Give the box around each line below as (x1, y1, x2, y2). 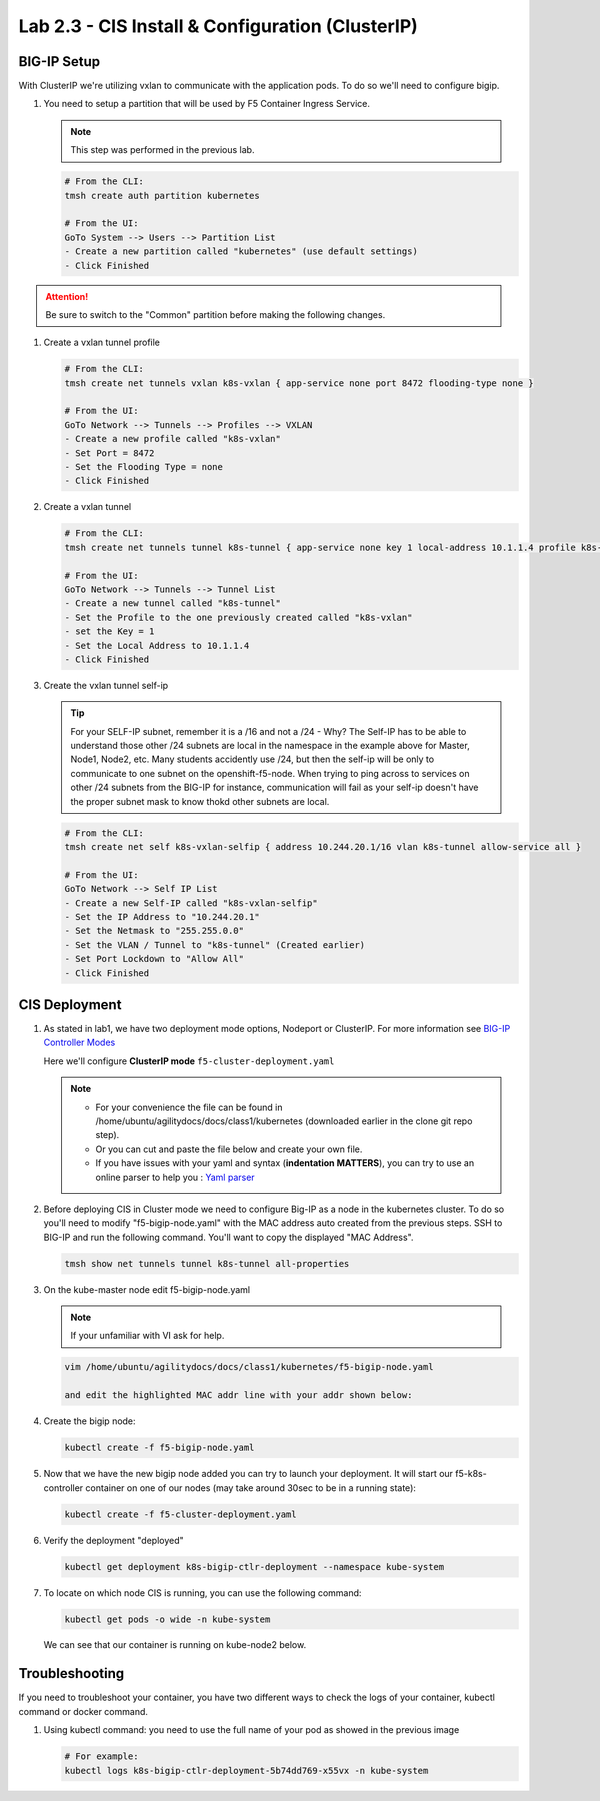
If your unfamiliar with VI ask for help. (70, 1330, 225, 1342)
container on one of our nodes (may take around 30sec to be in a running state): (85, 1481, 417, 1494)
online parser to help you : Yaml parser (95, 1171, 255, 1183)
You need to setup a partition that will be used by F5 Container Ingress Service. (43, 98, 370, 110)
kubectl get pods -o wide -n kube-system (64, 1613, 271, 1625)
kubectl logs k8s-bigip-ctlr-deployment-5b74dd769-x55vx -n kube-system (64, 1765, 429, 1776)
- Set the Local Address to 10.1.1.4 (64, 640, 250, 651)
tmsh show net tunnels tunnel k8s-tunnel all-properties (64, 1258, 350, 1269)
